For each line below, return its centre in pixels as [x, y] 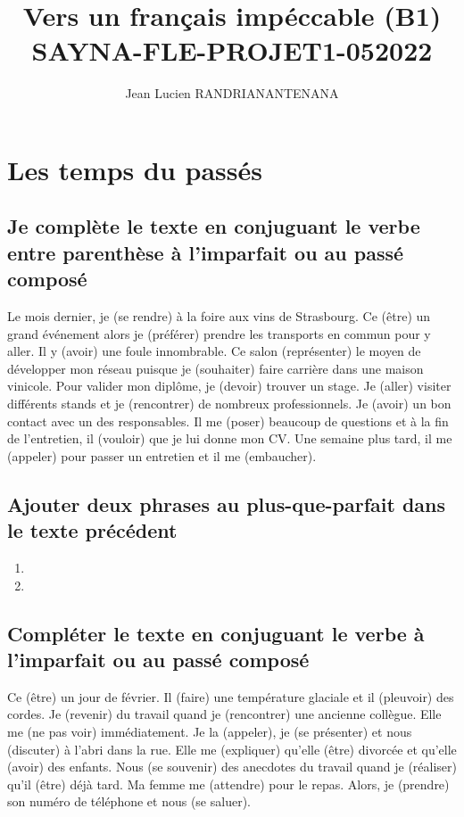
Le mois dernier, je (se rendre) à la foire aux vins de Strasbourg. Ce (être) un [219, 316]
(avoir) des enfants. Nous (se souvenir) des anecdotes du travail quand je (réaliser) [232, 767]
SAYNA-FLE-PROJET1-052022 [232, 50]
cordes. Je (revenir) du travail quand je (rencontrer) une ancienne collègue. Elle [224, 714]
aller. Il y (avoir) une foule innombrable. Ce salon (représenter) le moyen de [214, 351]
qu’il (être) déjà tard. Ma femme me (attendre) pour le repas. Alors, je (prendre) [228, 784]
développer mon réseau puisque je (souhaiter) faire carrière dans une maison [215, 368]
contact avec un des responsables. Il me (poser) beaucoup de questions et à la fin [228, 421]
